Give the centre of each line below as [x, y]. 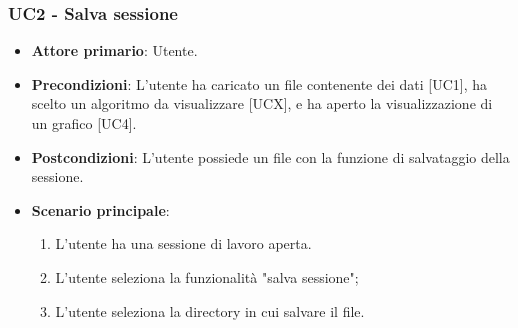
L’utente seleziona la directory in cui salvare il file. [210, 310]
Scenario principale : [100, 209]
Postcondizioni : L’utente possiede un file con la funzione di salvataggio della [270, 156]
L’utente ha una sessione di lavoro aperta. [183, 243]
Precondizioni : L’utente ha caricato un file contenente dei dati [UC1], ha [259, 83]
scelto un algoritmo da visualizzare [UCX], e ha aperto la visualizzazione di [262, 103]
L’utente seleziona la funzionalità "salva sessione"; [207, 276]
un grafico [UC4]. [84, 123]
